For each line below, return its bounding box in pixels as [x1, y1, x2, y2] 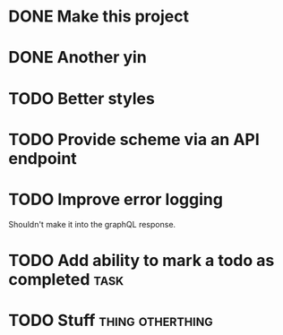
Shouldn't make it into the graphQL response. [8, 219, 176, 229]
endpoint [8, 148, 77, 168]
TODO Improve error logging [8, 189, 223, 210]
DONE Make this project [8, 6, 190, 27]
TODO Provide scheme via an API [8, 129, 261, 150]
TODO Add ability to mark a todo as [8, 250, 275, 271]
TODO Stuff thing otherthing [8, 311, 213, 331]
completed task [8, 269, 124, 289]
